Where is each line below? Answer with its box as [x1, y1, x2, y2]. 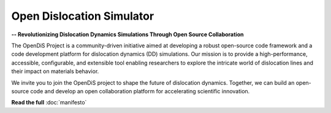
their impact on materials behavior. [11, 68, 99, 75]
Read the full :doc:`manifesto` [11, 99, 87, 106]
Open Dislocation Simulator [11, 9, 154, 23]
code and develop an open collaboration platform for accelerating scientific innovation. [30, 87, 250, 95]
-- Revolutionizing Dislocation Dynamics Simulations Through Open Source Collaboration [11, 31, 244, 38]
